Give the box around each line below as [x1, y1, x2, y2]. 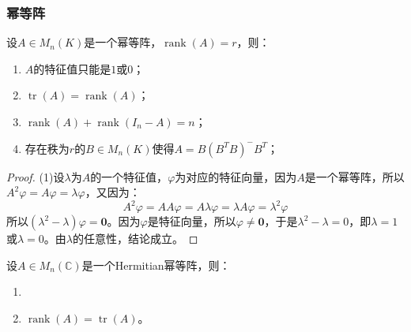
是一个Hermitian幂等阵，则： [81, 256, 231, 273]
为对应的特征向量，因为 [175, 168, 297, 185]
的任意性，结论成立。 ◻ [73, 230, 198, 247]
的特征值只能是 [33, 60, 111, 76]
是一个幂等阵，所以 [304, 168, 405, 185]
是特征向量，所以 [147, 213, 236, 229]
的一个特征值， [90, 168, 168, 185]
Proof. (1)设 [6, 168, 65, 185]
